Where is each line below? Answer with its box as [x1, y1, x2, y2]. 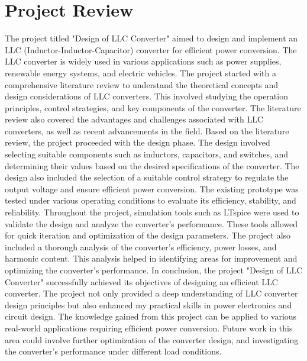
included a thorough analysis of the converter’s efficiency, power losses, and [5, 240, 277, 253]
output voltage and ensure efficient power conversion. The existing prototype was [5, 182, 299, 195]
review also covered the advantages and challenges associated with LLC [5, 113, 264, 125]
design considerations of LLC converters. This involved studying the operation [5, 90, 288, 102]
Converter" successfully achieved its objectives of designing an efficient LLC [5, 275, 278, 288]
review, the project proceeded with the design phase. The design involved [5, 136, 270, 149]
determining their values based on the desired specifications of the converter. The [5, 159, 299, 172]
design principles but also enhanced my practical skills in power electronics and [5, 298, 292, 311]
